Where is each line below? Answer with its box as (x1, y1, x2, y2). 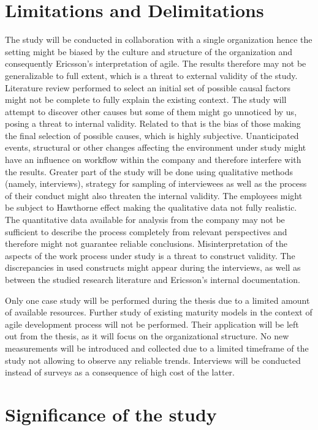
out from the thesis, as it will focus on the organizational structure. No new (5, 330, 289, 342)
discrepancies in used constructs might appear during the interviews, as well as (5, 261, 301, 274)
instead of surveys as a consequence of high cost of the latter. (5, 366, 235, 379)
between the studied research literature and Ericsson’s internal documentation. (5, 273, 300, 285)
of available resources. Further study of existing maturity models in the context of (5, 306, 312, 319)
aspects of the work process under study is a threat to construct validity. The (5, 249, 295, 262)
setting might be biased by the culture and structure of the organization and (5, 45, 293, 58)
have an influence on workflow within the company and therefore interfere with (5, 153, 301, 166)
